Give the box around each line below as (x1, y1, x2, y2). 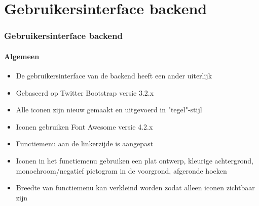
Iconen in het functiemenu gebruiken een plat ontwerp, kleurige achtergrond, (16, 155, 253, 166)
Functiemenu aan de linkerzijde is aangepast (16, 138, 154, 149)
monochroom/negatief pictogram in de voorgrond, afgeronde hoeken (16, 165, 227, 176)
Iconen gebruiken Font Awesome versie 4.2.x (16, 121, 153, 132)
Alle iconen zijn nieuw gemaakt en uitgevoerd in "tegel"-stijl (16, 104, 202, 115)
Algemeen (4, 51, 40, 61)
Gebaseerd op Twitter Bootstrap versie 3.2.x (16, 87, 154, 98)
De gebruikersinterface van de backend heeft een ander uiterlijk (16, 70, 212, 81)
